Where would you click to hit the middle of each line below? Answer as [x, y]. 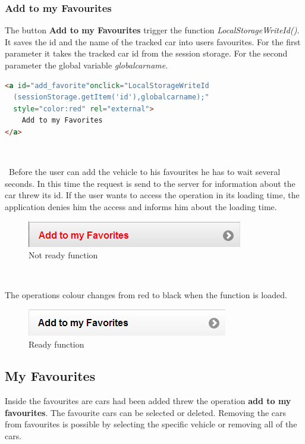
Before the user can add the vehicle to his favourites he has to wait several [144, 172]
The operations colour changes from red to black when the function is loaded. [146, 295]
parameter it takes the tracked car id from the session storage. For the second [146, 53]
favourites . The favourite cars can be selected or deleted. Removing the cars [146, 412]
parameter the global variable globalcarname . [87, 65]
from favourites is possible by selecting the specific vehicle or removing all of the [151, 424]
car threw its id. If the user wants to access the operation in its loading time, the [152, 195]
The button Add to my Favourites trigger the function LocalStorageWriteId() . [152, 30]
